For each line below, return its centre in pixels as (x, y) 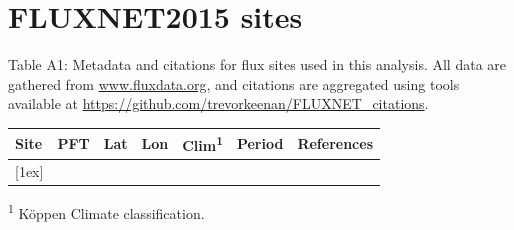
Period (260, 143)
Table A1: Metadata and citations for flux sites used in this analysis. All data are (257, 64)
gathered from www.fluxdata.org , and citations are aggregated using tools (234, 83)
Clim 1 (202, 144)
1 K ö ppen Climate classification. (106, 211)
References (335, 143)
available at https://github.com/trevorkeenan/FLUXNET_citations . (218, 103)
